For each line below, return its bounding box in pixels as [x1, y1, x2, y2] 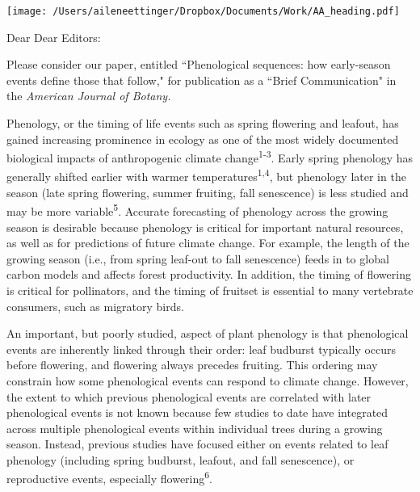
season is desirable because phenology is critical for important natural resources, [6, 218, 404, 235]
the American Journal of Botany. [6, 87, 171, 104]
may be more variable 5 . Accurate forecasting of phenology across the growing [6, 200, 388, 219]
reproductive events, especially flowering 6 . [6, 468, 213, 487]
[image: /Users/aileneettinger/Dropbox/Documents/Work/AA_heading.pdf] [6, 6, 400, 17]
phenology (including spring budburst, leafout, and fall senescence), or [6, 451, 355, 468]
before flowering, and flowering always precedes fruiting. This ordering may [6, 356, 378, 373]
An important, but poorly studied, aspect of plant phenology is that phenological [6, 325, 409, 342]
